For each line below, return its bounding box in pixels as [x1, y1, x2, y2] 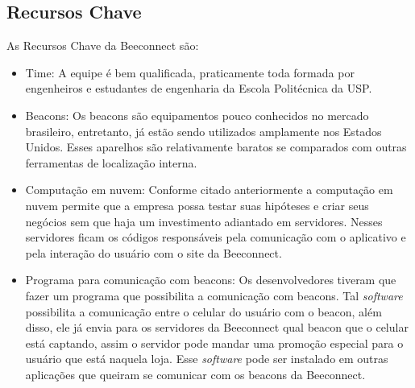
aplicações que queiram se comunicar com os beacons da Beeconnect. [25, 365, 366, 382]
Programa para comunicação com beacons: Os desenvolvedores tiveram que [25, 271, 396, 288]
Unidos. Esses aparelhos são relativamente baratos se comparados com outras [25, 138, 407, 155]
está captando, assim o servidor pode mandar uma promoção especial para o [25, 334, 404, 351]
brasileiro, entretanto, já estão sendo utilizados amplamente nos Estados [25, 122, 382, 139]
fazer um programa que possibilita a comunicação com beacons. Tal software [25, 287, 403, 303]
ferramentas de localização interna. [25, 154, 197, 171]
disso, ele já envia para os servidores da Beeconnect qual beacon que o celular [25, 319, 409, 336]
